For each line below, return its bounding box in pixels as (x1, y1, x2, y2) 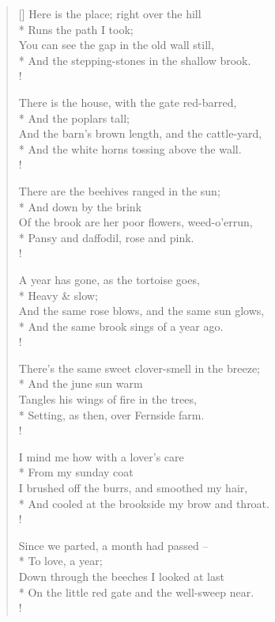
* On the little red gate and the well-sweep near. (18, 583, 254, 600)
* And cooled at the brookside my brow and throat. (18, 495, 269, 511)
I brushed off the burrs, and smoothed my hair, (18, 480, 248, 496)
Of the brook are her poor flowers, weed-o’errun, (18, 214, 253, 230)
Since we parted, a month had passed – (18, 537, 209, 553)
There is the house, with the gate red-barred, (18, 93, 237, 110)
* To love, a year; (18, 552, 103, 569)
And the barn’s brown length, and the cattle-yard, (18, 125, 262, 142)
